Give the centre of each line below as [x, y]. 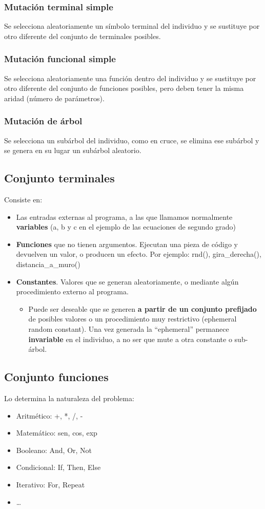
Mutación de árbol [43, 121]
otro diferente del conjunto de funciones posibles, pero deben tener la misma [124, 88]
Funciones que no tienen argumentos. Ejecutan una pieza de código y [127, 244]
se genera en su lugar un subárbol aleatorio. [73, 150]
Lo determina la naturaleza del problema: [69, 398]
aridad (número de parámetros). [54, 98]
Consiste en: [23, 200]
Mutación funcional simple [60, 59]
